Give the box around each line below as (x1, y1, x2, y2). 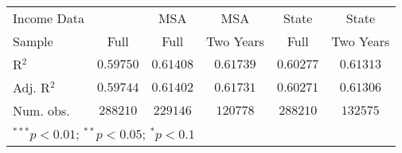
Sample (13, 32, 53, 50)
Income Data (13, 9, 84, 27)
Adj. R (13, 78, 50, 96)
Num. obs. (13, 101, 70, 120)
